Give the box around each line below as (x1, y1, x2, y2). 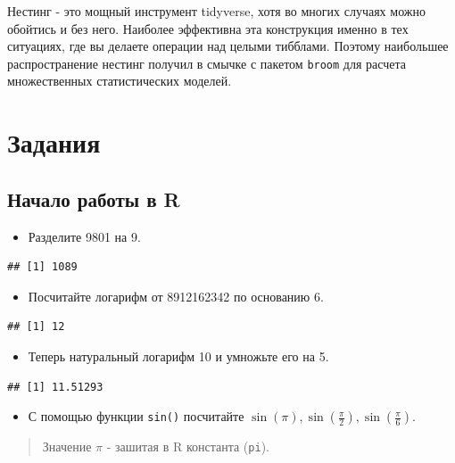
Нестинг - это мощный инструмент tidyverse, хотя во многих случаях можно (7, 2, 426, 20)
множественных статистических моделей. (7, 71, 232, 90)
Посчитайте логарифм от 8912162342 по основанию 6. (28, 286, 324, 305)
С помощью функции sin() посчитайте (28, 407, 244, 426)
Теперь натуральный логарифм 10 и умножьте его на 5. (28, 346, 329, 365)
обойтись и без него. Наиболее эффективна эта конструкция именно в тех (7, 19, 409, 37)
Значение (42, 437, 92, 456)
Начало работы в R (7, 185, 180, 212)
